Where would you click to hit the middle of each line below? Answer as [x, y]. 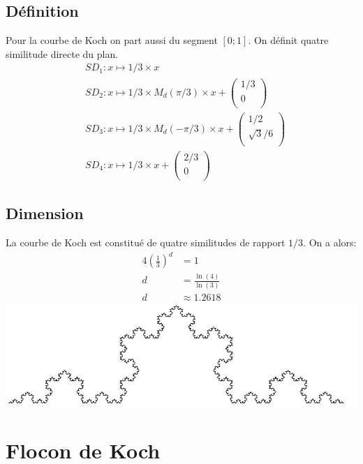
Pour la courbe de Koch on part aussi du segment [112, 40]
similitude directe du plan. [62, 53]
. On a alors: [330, 242]
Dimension [45, 213]
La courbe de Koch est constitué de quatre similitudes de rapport [146, 242]
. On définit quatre [288, 40]
